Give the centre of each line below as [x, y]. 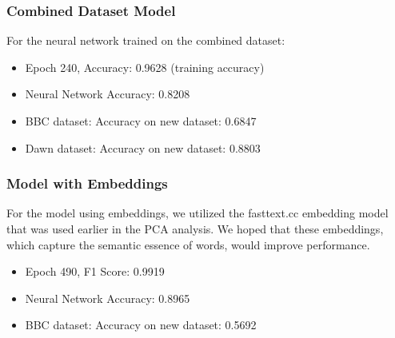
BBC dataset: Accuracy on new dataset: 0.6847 [141, 121]
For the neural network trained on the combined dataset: [146, 40]
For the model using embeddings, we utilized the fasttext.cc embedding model [197, 213]
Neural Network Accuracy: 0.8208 [108, 94]
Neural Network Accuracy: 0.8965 [108, 298]
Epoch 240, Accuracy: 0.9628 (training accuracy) [145, 67]
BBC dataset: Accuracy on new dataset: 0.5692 [141, 325]
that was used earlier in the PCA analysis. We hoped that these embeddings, [195, 229]
